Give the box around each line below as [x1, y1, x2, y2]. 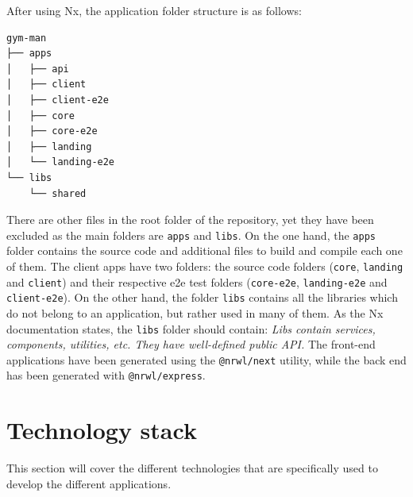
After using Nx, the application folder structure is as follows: [6, 2, 302, 18]
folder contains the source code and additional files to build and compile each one [6, 242, 403, 259]
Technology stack [6, 414, 197, 446]
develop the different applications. [6, 475, 172, 491]
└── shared [29, 187, 87, 199]
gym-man [6, 32, 47, 44]
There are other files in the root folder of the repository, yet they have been [6, 211, 374, 228]
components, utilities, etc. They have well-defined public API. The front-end [6, 336, 376, 353]
